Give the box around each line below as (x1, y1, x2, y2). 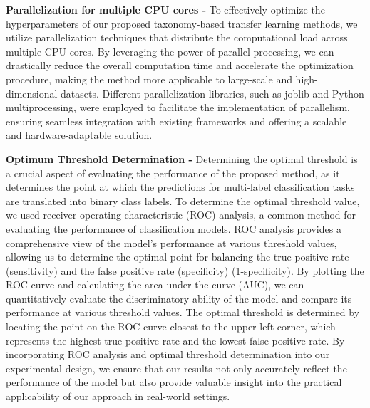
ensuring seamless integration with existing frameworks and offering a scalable (6, 113, 347, 128)
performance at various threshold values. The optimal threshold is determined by (6, 305, 360, 320)
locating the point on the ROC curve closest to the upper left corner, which (6, 319, 336, 334)
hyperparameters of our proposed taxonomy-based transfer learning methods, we (6, 16, 358, 31)
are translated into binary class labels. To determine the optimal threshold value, (6, 193, 360, 208)
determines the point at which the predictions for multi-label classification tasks (6, 179, 355, 194)
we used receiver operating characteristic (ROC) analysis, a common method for (6, 207, 356, 222)
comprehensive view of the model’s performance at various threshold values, (6, 235, 337, 250)
